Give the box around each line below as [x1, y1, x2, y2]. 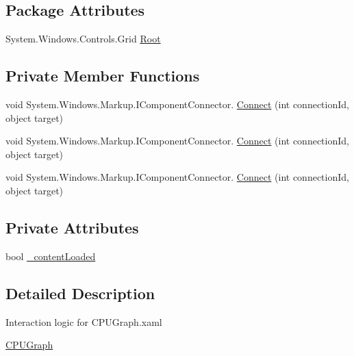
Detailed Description [5, 282, 155, 303]
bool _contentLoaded [5, 249, 96, 263]
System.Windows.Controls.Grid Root [5, 31, 161, 46]
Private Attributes [5, 216, 139, 238]
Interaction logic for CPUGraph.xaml [5, 314, 162, 329]
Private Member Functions [5, 65, 200, 86]
